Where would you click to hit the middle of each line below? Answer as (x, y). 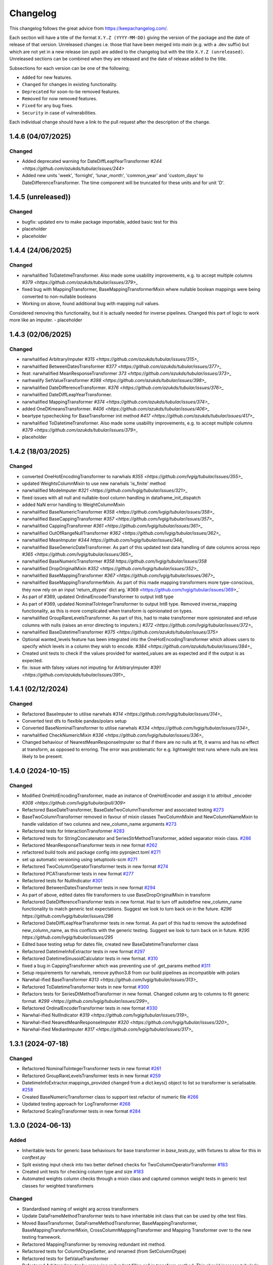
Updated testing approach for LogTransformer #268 (76, 1104)
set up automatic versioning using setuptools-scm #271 (80, 859)
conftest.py (34, 1157)
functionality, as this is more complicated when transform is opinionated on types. (107, 611)
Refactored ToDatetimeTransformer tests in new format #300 (85, 987)
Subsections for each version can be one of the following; (70, 68)
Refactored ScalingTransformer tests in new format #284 (81, 1111)
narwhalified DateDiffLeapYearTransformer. (67, 395)
